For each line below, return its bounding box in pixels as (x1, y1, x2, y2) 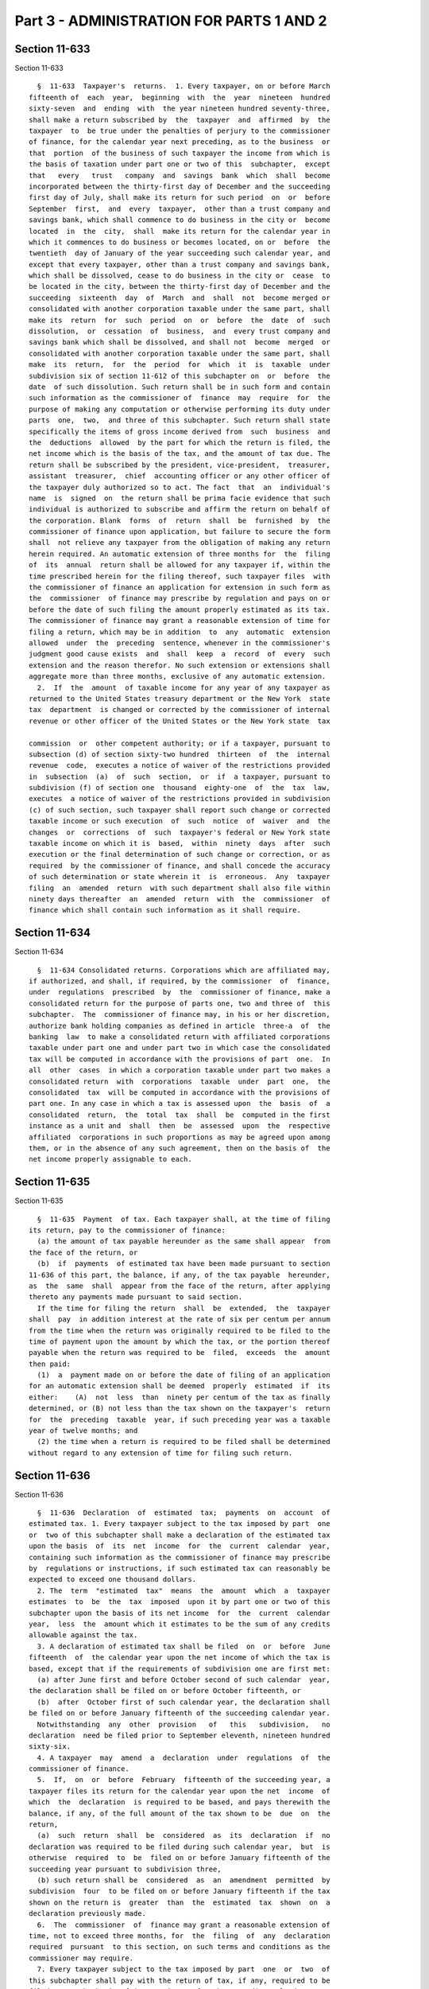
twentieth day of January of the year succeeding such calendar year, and (29, 249, 330, 258)
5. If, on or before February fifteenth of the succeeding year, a (37, 1775, 330, 1785)
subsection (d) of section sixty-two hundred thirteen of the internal (29, 749, 330, 759)
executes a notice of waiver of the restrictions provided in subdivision (29, 794, 330, 804)
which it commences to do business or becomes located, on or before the (29, 237, 330, 247)
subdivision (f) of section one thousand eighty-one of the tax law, (29, 784, 330, 792)
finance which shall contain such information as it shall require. (29, 905, 301, 915)
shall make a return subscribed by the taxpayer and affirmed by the (29, 115, 330, 124)
